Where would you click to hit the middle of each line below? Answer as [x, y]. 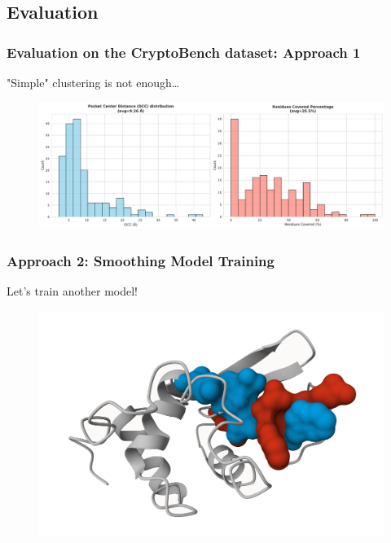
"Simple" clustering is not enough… [93, 82]
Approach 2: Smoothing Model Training [141, 260]
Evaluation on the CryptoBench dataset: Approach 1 [184, 52]
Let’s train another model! [72, 291]
